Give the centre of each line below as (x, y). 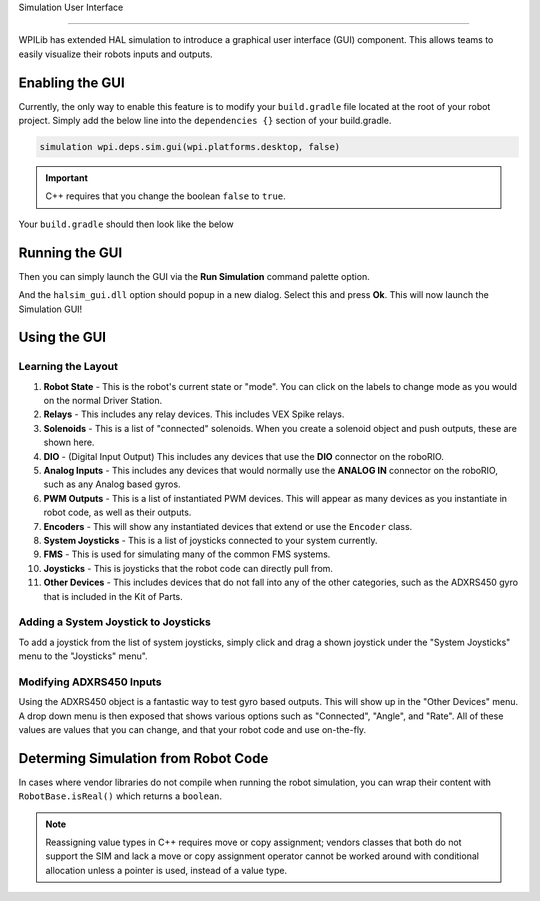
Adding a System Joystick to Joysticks (115, 622)
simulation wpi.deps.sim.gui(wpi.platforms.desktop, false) (190, 147)
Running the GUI (70, 252)
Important (67, 178)
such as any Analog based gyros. (112, 484)
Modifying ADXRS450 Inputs (90, 682)
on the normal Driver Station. (103, 401)
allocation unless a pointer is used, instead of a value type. (166, 870)
